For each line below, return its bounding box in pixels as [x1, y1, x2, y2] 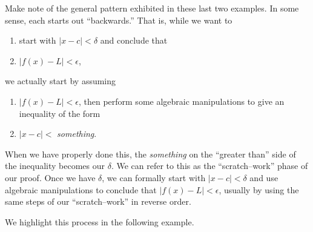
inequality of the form [19, 107, 100, 119]
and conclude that [100, 34, 168, 47]
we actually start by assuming [5, 75, 116, 87]
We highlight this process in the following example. [5, 215, 194, 228]
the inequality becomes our [5, 159, 105, 172]
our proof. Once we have [5, 171, 96, 184]
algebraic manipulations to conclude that [5, 183, 157, 196]
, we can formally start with [102, 171, 206, 184]
